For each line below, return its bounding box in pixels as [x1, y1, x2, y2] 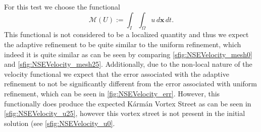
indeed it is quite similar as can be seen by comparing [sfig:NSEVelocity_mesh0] [4, 49, 252, 59]
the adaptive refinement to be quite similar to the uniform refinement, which [4, 39, 241, 49]
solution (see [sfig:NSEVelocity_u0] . [4, 117, 115, 128]
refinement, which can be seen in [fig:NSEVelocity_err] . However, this [4, 88, 220, 98]
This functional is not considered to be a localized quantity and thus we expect [4, 29, 249, 40]
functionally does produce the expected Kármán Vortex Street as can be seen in [4, 98, 251, 108]
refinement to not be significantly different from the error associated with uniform [4, 78, 257, 89]
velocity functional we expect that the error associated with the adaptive [4, 68, 229, 79]
